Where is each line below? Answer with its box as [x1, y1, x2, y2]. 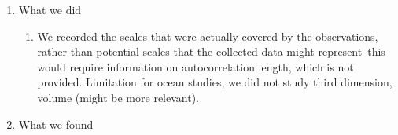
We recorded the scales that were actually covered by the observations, [37, 27, 378, 44]
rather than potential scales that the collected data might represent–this [37, 43, 385, 60]
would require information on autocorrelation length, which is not [37, 58, 354, 75]
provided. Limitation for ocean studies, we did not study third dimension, [37, 74, 392, 90]
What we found [18, 115, 94, 132]
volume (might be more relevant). [37, 89, 199, 105]
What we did [18, 2, 82, 17]
